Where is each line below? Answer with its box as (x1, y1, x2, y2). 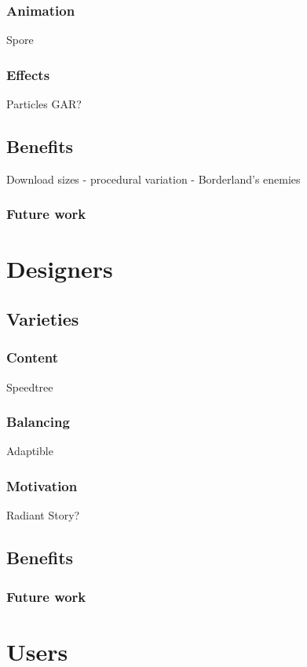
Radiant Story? (6, 507, 80, 523)
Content (6, 348, 59, 367)
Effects (6, 64, 50, 84)
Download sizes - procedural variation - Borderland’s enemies (6, 170, 301, 187)
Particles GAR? (6, 96, 82, 112)
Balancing (6, 412, 70, 432)
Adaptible (6, 443, 53, 459)
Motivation (6, 476, 78, 495)
